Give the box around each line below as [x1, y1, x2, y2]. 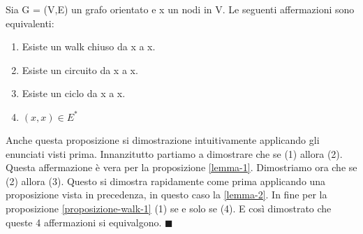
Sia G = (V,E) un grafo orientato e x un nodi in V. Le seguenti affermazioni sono [6, 2, 355, 16]
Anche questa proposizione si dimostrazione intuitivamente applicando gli [6, 132, 320, 147]
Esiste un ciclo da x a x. [22, 86, 126, 101]
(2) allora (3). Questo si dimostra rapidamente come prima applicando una [6, 173, 326, 188]
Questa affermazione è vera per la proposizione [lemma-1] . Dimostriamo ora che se [6, 160, 357, 175]
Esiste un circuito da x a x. [22, 62, 138, 77]
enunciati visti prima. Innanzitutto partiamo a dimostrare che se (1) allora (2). [6, 146, 343, 161]
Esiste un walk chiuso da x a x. [22, 39, 156, 54]
